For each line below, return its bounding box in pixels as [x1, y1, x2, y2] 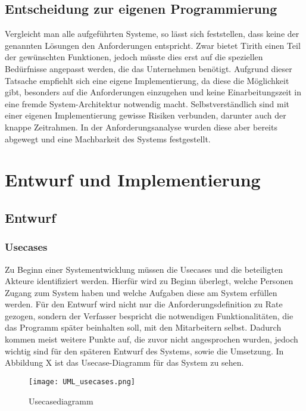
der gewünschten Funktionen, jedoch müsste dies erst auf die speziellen [5, 51, 263, 63]
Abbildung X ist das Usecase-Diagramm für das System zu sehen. [5, 356, 244, 369]
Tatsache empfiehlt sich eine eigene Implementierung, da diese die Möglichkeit [5, 74, 289, 86]
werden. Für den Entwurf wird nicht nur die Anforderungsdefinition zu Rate [5, 298, 283, 310]
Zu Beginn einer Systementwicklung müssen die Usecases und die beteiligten [5, 263, 283, 275]
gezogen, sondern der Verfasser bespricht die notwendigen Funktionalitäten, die [5, 309, 293, 322]
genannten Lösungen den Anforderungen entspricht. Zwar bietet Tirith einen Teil [5, 39, 301, 51]
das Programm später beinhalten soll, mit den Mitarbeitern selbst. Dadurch [5, 321, 282, 334]
